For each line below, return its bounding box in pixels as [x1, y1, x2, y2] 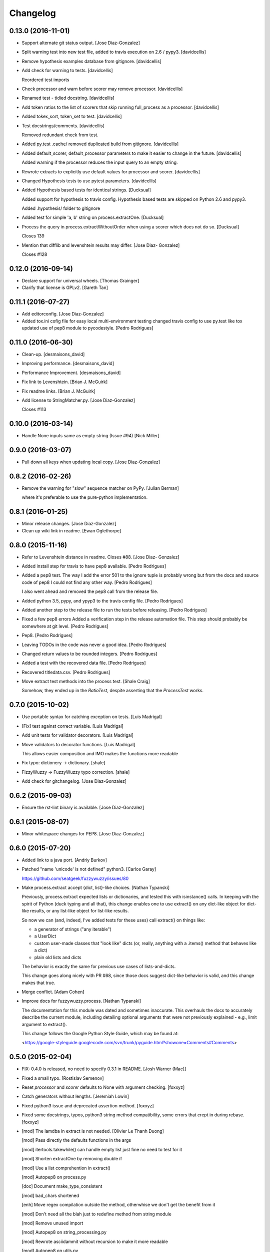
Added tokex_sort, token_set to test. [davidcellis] [21, 113, 122, 120]
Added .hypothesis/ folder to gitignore [21, 205, 100, 211]
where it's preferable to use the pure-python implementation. [21, 494, 147, 500]
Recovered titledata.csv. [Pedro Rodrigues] [21, 669, 110, 675]
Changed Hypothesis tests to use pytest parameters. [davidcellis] [21, 178, 157, 184]
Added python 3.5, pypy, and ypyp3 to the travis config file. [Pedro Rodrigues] [21, 597, 183, 603]
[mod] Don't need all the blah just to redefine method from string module [21, 1211, 172, 1217]
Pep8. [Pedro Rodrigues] [21, 633, 73, 639]
